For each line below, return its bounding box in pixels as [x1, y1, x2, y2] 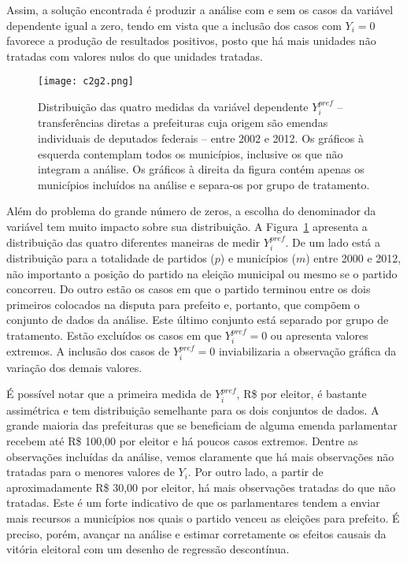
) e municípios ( [220, 250, 296, 266]
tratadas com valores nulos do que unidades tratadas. [6, 47, 264, 64]
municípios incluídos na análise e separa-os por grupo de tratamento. [38, 176, 370, 192]
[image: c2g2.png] [38, 76, 134, 87]
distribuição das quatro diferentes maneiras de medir [6, 233, 261, 250]
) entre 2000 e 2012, [305, 250, 401, 266]
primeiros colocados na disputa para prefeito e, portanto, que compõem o [6, 296, 360, 312]
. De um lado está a [285, 233, 380, 250]
